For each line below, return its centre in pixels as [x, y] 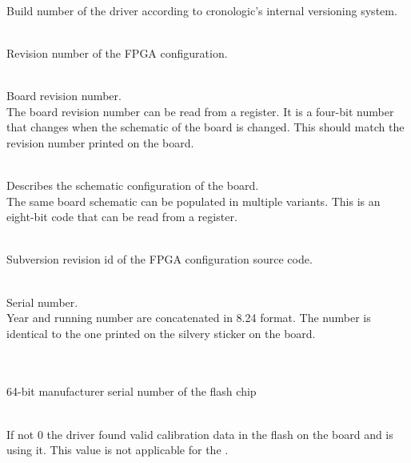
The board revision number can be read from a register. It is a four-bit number [200, 111]
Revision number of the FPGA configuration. [117, 52]
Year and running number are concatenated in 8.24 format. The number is [189, 318]
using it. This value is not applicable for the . [118, 450]
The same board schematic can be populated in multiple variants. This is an [194, 201]
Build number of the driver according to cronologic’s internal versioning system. [202, 10]
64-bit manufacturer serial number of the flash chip [132, 391]
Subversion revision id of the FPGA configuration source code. [160, 259]
